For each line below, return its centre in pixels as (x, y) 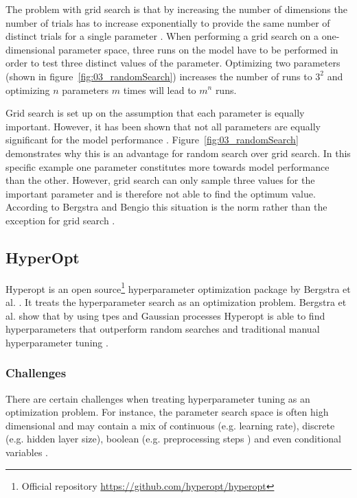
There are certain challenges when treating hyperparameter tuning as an (158, 398)
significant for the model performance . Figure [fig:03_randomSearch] (152, 140)
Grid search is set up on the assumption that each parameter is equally (155, 113)
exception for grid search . (60, 220)
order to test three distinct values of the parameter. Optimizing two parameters (173, 63)
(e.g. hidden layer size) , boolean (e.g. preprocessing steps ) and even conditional (173, 439)
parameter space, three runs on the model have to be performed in (198, 49)
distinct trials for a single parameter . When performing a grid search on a (162, 36)
